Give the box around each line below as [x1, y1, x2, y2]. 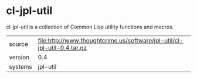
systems [9, 62, 32, 70]
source [9, 40, 28, 48]
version [9, 53, 30, 61]
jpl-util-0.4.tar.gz [38, 44, 87, 52]
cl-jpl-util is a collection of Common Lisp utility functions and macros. [6, 23, 174, 30]
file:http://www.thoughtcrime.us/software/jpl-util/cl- [38, 36, 184, 44]
